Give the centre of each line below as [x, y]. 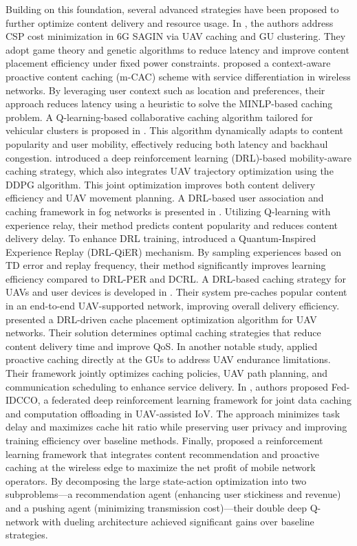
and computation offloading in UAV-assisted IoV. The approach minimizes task [173, 413]
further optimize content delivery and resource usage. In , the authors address [170, 22]
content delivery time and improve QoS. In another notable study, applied [162, 346]
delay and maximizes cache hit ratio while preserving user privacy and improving [176, 427]
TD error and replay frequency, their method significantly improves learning [166, 265]
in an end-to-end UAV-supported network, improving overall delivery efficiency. [173, 306]
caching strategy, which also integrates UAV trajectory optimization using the [170, 171]
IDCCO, [23, 400]
